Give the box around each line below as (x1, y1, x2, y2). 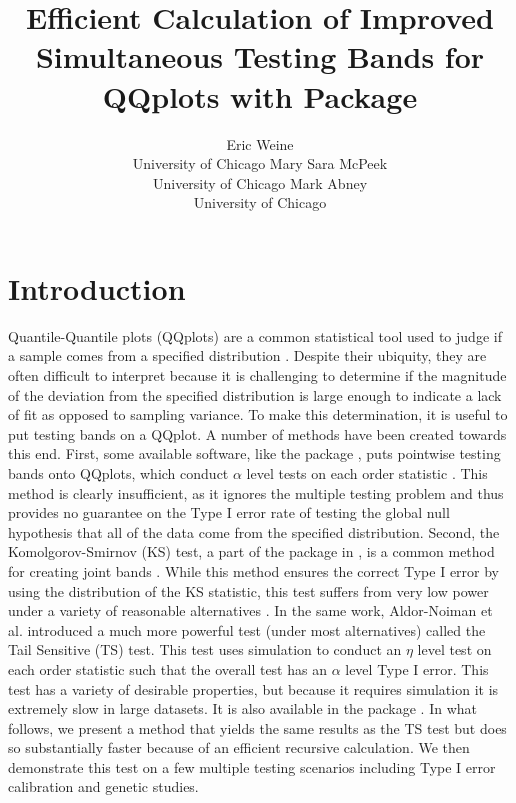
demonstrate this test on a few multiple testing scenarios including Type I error (8, 756, 496, 777)
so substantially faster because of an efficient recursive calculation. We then (8, 737, 470, 758)
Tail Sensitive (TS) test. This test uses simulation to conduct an (8, 639, 402, 660)
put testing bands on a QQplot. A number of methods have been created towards (8, 423, 507, 444)
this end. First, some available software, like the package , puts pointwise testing (8, 443, 501, 464)
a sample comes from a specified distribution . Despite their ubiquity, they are (8, 345, 487, 366)
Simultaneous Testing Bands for (35, 36, 485, 77)
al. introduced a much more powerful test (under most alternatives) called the (8, 619, 486, 640)
